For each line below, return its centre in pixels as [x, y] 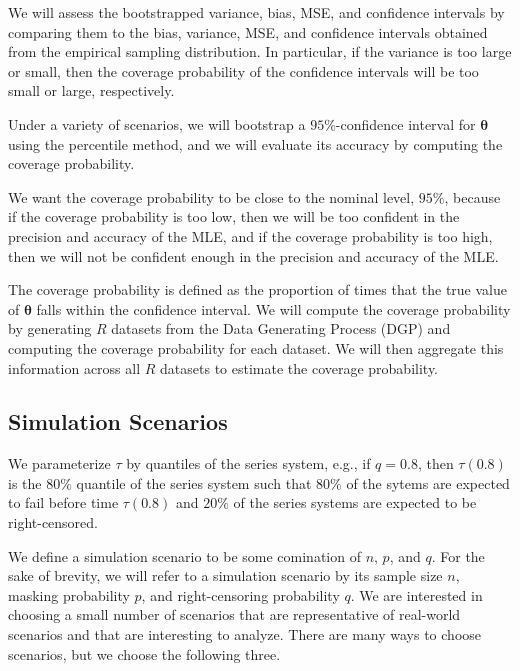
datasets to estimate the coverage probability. [299, 367]
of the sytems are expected [428, 482]
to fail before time [63, 502]
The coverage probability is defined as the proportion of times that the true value [257, 289]
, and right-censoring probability [240, 594]
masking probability [69, 594]
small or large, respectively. [91, 90]
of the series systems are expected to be [355, 502]
